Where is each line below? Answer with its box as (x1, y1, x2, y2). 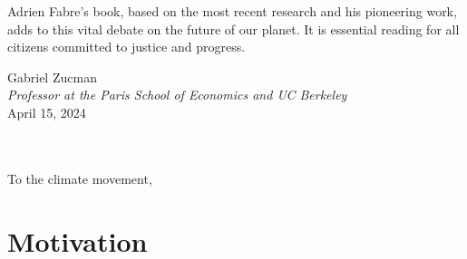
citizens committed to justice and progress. (7, 37, 246, 56)
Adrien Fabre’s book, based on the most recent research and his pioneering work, (7, 2, 457, 20)
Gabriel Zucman (7, 67, 97, 86)
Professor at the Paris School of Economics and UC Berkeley (7, 85, 347, 104)
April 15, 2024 (7, 102, 86, 121)
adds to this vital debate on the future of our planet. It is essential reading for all (7, 19, 460, 38)
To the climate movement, (7, 168, 152, 187)
